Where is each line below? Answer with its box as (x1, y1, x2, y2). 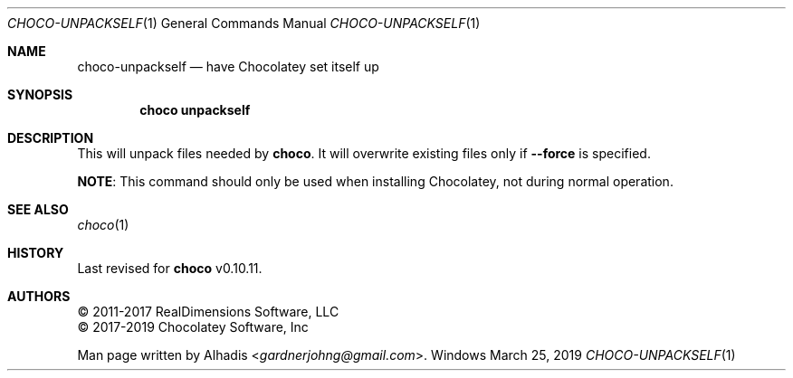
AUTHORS (7, 288, 71, 304)
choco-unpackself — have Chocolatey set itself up (77, 59, 379, 74)
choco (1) (77, 217, 129, 232)
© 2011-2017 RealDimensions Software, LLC (77, 304, 339, 319)
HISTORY (7, 245, 64, 260)
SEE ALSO (7, 202, 69, 217)
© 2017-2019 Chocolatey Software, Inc (77, 319, 309, 335)
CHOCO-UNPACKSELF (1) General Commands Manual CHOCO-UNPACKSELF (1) (7, 15, 481, 31)
